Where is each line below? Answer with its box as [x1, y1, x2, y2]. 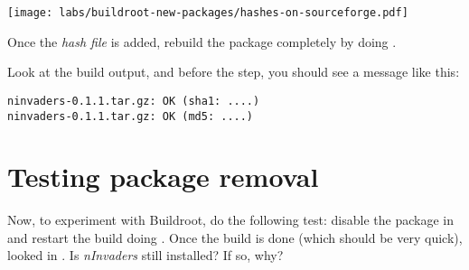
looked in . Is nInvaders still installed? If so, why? [7, 246, 284, 265]
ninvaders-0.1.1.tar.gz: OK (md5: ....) [7, 109, 254, 123]
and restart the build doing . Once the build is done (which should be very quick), [7, 228, 463, 247]
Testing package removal [7, 158, 319, 195]
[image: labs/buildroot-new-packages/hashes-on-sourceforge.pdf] [7, 6, 408, 19]
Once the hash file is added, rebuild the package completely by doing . [7, 32, 397, 51]
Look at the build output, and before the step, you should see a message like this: [7, 62, 460, 81]
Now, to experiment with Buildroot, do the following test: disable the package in [7, 210, 454, 229]
